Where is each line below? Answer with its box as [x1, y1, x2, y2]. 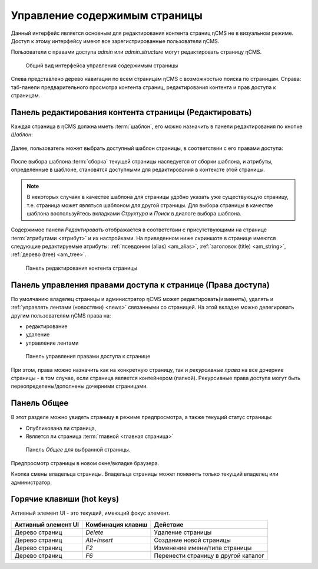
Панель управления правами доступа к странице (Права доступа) [11, 280, 270, 290]
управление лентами [25, 339, 79, 346]
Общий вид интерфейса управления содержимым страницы [25, 62, 178, 69]
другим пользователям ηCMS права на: [11, 312, 111, 319]
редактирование [25, 322, 68, 330]
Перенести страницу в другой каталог [154, 551, 264, 560]
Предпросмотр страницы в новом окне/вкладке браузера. [11, 459, 160, 466]
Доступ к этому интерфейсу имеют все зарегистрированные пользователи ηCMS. [11, 37, 220, 44]
